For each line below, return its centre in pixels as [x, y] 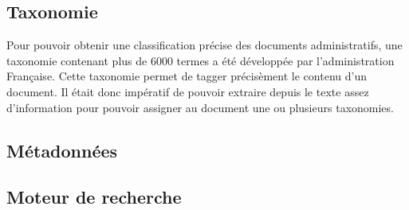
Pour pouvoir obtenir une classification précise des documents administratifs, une [204, 45]
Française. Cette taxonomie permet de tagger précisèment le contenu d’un [187, 76]
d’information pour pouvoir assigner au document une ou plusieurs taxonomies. [200, 107]
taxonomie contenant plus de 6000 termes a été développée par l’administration [201, 60]
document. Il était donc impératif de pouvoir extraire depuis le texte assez [188, 91]
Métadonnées [62, 150]
